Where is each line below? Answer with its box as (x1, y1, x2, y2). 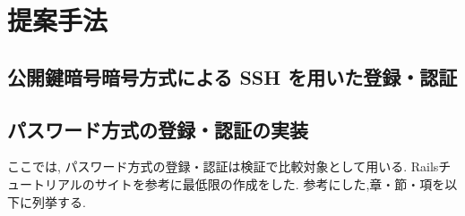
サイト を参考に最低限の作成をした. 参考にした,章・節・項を (94, 174, 445, 193)
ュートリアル (7, 174, 82, 193)
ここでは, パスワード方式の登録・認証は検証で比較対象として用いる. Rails (7, 157, 439, 176)
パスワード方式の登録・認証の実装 (7, 115, 308, 143)
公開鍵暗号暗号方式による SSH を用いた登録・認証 (7, 62, 458, 90)
